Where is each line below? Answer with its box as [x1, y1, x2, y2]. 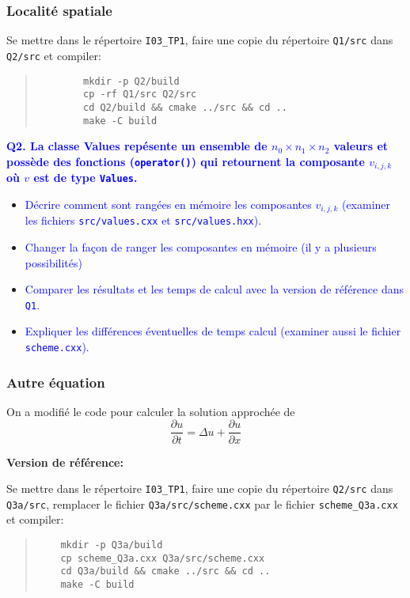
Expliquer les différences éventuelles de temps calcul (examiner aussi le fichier [25, 323, 401, 339]
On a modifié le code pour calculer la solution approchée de [6, 403, 295, 419]
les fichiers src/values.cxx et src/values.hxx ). [25, 212, 262, 229]
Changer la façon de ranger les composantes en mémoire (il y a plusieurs [25, 238, 377, 255]
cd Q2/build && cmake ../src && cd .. [83, 101, 287, 113]
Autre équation [6, 372, 105, 392]
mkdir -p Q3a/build [60, 539, 163, 551]
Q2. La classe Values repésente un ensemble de [6, 138, 268, 154]
